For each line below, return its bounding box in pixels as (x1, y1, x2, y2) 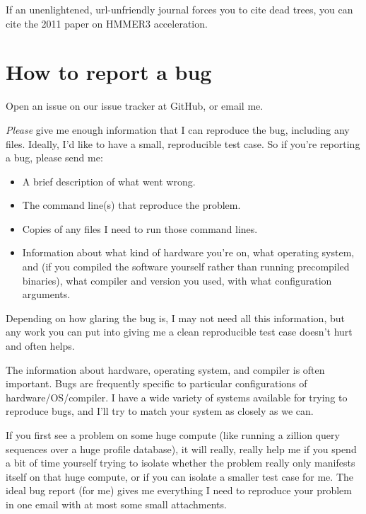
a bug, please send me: (6, 150, 103, 165)
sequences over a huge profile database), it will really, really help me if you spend (6, 441, 357, 456)
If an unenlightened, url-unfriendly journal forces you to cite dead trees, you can (6, 2, 353, 16)
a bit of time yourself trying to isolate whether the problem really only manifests (6, 455, 355, 470)
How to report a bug (6, 57, 212, 86)
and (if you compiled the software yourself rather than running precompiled (22, 259, 350, 274)
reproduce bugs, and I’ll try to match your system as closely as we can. (6, 404, 314, 418)
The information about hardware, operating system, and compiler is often (6, 362, 325, 377)
